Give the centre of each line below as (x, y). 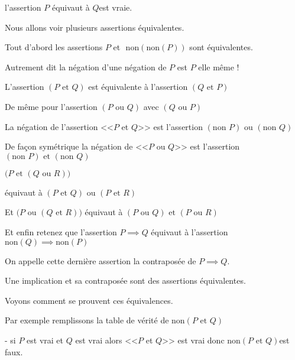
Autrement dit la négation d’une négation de (86, 67)
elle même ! (219, 67)
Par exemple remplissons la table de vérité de (87, 320)
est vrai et (45, 340)
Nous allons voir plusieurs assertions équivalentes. (95, 27)
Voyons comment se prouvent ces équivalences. (89, 300)
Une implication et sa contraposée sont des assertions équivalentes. (125, 280)
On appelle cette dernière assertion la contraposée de (101, 260)
